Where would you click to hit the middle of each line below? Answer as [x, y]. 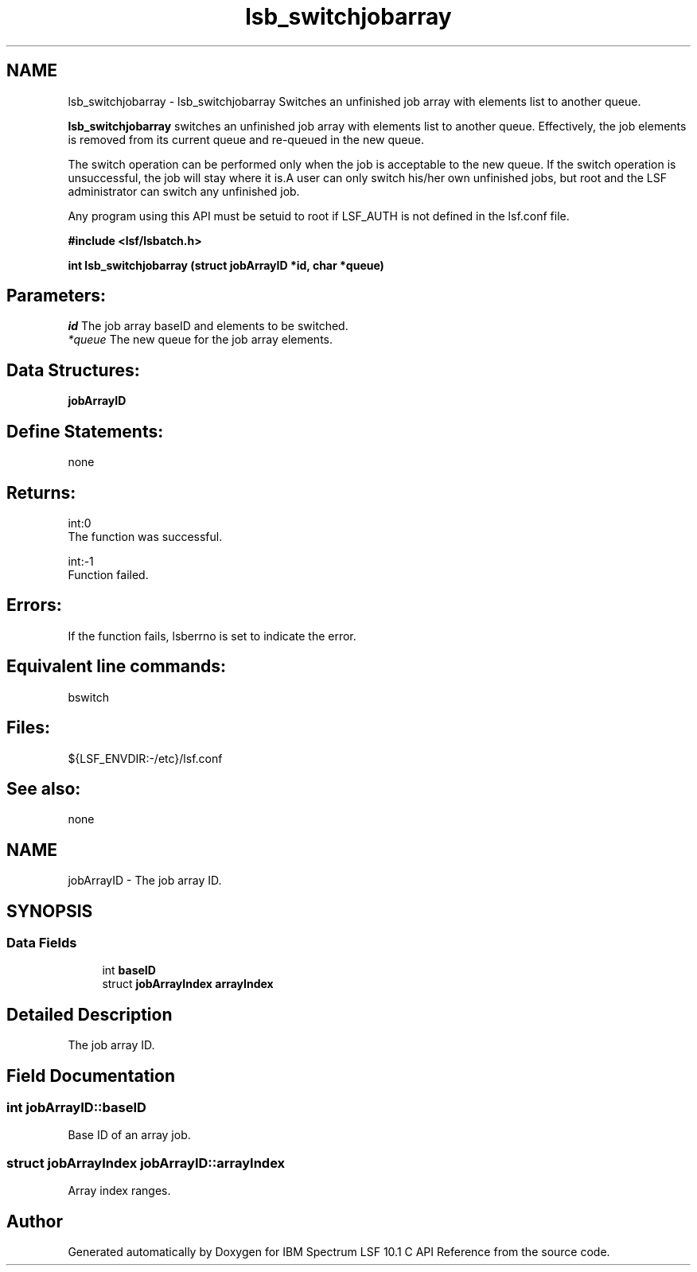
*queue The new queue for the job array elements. [200, 340]
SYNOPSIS [50, 911]
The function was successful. [145, 536]
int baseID [129, 971]
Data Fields [42, 943]
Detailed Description [90, 1014]
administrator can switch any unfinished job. [184, 191]
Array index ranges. [119, 1191]
